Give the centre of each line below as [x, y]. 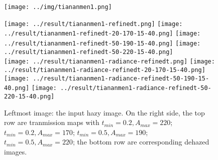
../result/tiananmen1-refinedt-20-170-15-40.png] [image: [102, 34]
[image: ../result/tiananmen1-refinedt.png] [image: [93, 24]
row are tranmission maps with [52, 122]
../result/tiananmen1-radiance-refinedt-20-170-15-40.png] [105, 70]
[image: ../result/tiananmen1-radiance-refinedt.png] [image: [110, 62]
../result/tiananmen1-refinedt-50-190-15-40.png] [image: [102, 43]
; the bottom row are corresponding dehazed [141, 142]
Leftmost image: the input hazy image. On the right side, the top [104, 112]
